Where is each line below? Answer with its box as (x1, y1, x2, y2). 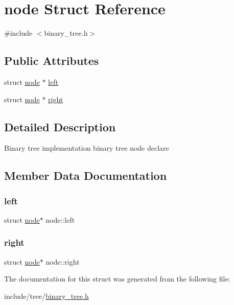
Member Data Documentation (4, 168, 167, 183)
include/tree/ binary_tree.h (4, 290, 89, 301)
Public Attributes (4, 53, 99, 68)
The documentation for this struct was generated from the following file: (4, 273, 230, 284)
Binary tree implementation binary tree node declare (4, 143, 169, 153)
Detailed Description (4, 119, 116, 134)
